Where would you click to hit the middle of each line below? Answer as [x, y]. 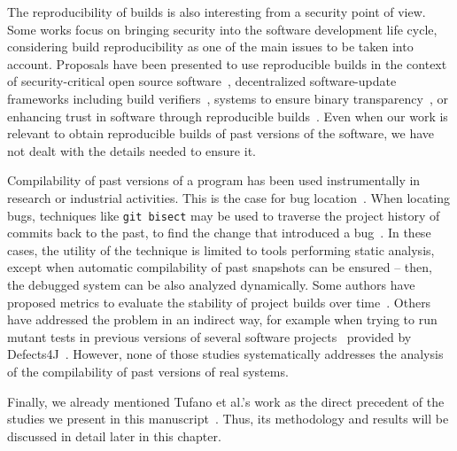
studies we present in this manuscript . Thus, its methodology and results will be [228, 419]
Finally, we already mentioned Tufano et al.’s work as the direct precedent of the [226, 401]
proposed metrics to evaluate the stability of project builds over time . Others [219, 302]
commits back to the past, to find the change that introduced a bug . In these [219, 233]
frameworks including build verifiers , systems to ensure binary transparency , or [228, 98]
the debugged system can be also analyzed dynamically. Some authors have [211, 284]
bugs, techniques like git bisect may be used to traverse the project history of [224, 215]
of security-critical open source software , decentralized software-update [202, 81]
